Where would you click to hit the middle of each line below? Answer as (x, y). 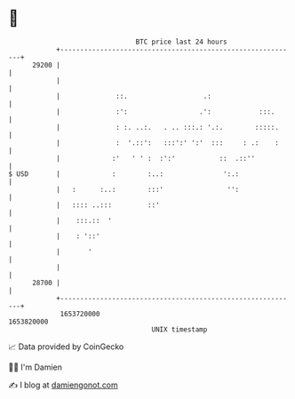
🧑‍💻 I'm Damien (36, 367)
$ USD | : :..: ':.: (124, 174)
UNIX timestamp (179, 329)
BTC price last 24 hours (181, 42)
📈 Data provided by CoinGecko (66, 347)
